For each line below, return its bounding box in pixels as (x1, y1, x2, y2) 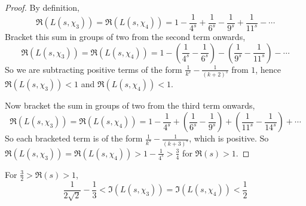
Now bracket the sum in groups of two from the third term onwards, (5, 99, 255, 112)
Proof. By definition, (5, 1, 79, 13)
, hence (255, 63, 281, 75)
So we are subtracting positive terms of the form (5, 63, 182, 75)
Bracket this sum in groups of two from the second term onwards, (5, 30, 246, 42)
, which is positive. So (189, 132, 269, 144)
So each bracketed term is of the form (5, 132, 143, 144)
